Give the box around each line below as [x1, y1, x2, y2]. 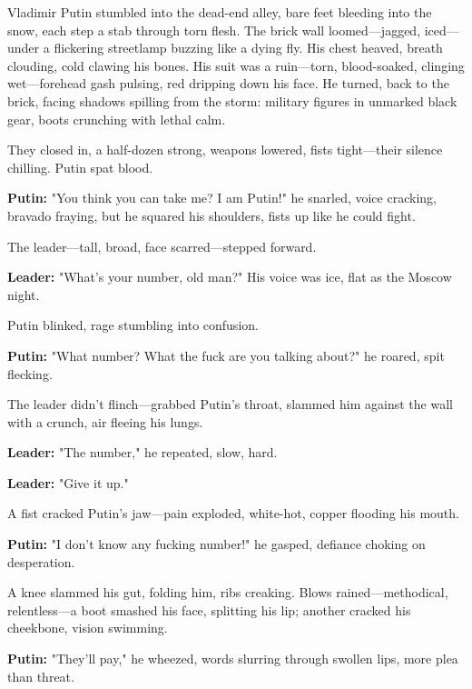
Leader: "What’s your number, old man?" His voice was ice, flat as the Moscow [7, 267, 452, 286]
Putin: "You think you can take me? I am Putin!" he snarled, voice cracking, [7, 188, 437, 207]
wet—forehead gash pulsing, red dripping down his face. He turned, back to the [7, 74, 449, 93]
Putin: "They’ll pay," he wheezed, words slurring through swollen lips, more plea [7, 649, 458, 668]
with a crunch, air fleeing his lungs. [7, 412, 203, 431]
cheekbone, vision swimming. [7, 618, 168, 637]
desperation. [7, 552, 75, 571]
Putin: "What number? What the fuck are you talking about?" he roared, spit [7, 345, 445, 364]
